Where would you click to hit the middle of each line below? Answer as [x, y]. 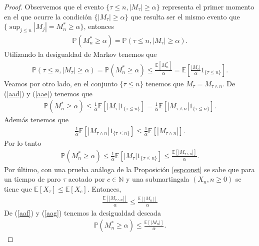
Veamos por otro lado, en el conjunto [61, 83]
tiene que [18, 188]
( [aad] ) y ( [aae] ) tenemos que [48, 93]
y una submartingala [158, 179]
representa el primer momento [208, 6]
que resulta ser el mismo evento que [185, 16]
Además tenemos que [36, 120]
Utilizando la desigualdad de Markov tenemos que [80, 54]
